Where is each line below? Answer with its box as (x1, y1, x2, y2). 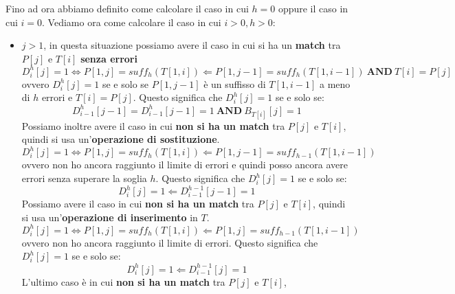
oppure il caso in (278, 1, 348, 15)
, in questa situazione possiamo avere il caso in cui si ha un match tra (43, 38, 341, 52)
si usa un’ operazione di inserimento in (21, 210, 198, 224)
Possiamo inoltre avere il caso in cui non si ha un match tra (21, 118, 285, 133)
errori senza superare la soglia (21, 171, 147, 185)
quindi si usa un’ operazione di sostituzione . (21, 132, 220, 146)
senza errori (80, 51, 137, 65)
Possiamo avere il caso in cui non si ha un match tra (21, 196, 254, 211)
